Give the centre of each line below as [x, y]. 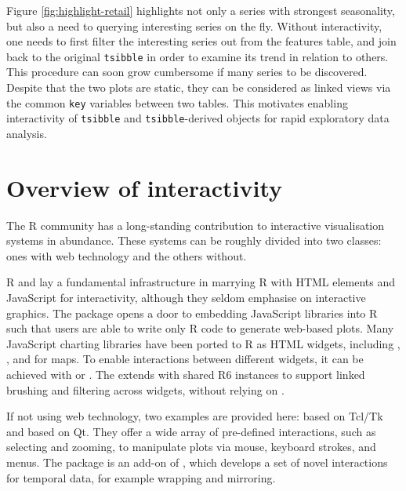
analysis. [27, 133]
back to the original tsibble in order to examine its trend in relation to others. [198, 56]
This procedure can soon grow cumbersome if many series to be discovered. [187, 72]
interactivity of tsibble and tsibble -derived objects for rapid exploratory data [198, 118]
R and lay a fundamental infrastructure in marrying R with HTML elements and [201, 282]
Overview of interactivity [145, 187]
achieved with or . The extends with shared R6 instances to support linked [186, 374]
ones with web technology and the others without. [127, 255]
